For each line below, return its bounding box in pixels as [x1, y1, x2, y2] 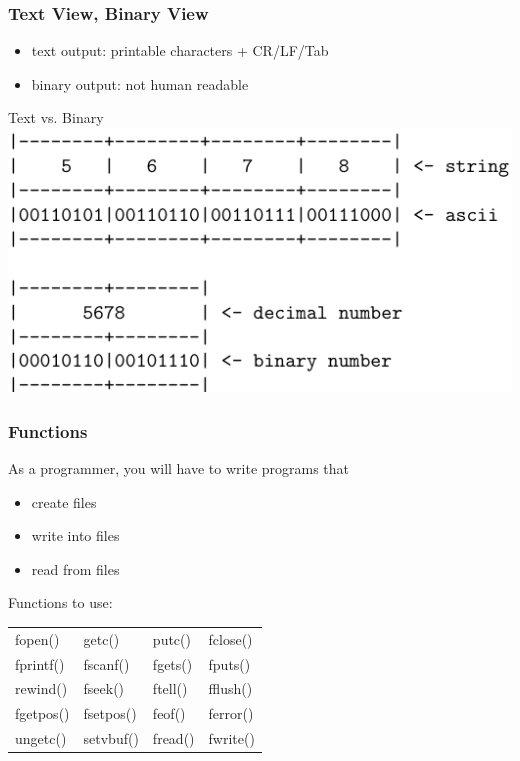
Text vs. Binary [8, 107, 104, 128]
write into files [31, 525, 120, 546]
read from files [31, 558, 120, 579]
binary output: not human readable [31, 73, 249, 94]
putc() [152, 628, 191, 649]
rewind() [15, 678, 68, 699]
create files [31, 491, 97, 512]
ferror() [208, 703, 254, 724]
